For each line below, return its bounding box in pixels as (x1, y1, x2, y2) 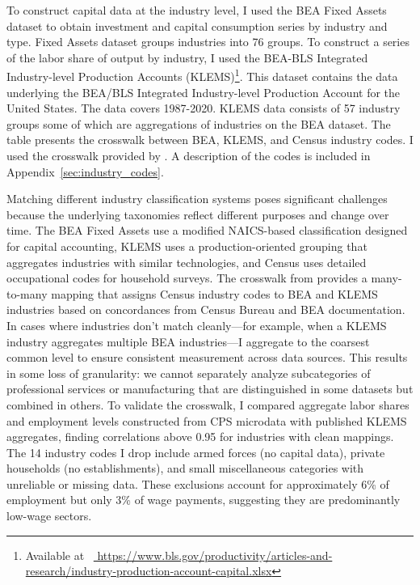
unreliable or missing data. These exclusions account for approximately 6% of (6, 475, 389, 492)
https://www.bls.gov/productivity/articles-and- (97, 546, 333, 563)
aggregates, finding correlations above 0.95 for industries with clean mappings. (6, 428, 394, 445)
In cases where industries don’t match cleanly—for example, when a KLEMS (6, 316, 387, 333)
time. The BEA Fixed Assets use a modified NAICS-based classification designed (6, 222, 408, 239)
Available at (25, 546, 85, 563)
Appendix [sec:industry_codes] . (6, 163, 164, 180)
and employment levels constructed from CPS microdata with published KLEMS (6, 412, 407, 429)
